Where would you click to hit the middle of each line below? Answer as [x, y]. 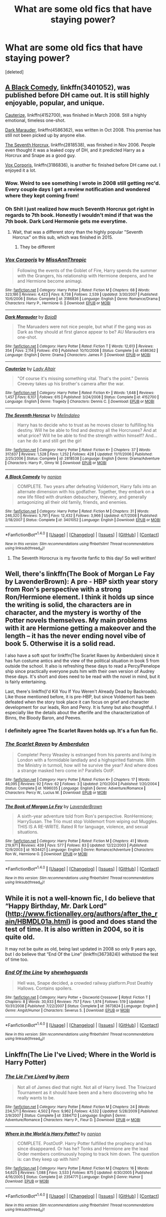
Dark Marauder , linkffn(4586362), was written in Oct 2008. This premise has [83, 130]
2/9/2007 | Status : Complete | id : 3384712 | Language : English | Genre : [66, 1116]
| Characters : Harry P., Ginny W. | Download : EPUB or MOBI [56, 463]
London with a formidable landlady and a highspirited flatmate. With [86, 760]
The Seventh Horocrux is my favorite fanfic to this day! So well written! [84, 558]
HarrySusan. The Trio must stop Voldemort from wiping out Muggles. [87, 821]
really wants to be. [36, 1098]
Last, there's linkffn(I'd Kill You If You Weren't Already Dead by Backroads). [82, 691]
